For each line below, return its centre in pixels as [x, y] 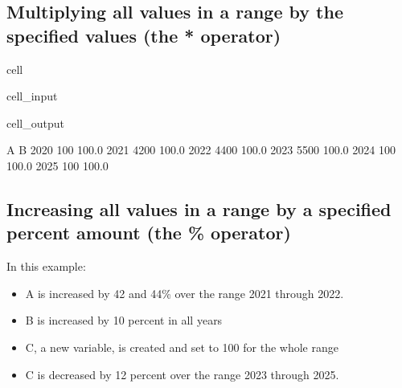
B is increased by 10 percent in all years [124, 320]
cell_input [32, 96]
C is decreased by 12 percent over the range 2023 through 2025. [182, 374]
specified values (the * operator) [144, 35]
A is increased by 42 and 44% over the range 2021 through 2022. [185, 293]
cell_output [35, 123]
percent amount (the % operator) [149, 233]
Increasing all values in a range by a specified [199, 208]
